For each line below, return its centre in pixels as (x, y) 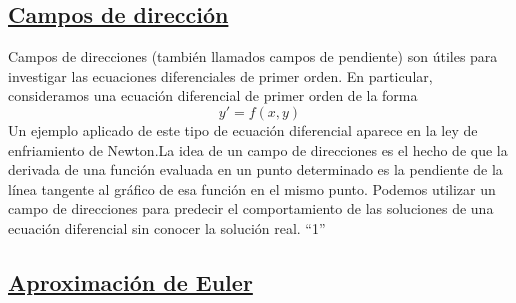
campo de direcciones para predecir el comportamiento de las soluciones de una (251, 208)
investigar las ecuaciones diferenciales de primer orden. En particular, (220, 75)
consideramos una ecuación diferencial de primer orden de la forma (213, 95)
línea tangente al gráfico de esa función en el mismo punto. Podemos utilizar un (252, 188)
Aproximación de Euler (130, 281)
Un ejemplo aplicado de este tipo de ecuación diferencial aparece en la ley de (243, 129)
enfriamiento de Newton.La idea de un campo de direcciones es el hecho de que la (258, 149)
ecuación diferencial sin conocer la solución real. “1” (167, 227)
